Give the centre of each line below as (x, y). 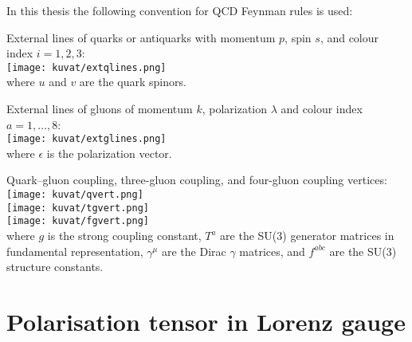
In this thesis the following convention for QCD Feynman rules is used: (180, 10)
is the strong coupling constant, (124, 236)
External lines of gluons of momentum (100, 109)
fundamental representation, (75, 251)
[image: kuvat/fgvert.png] (78, 221)
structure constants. (55, 267)
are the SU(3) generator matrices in (307, 236)
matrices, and (272, 251)
